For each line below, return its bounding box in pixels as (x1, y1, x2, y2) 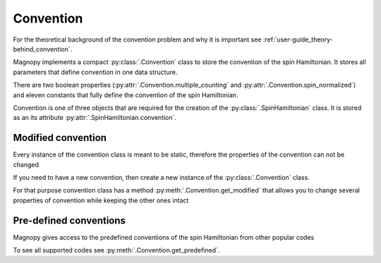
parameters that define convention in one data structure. (13, 68, 178, 76)
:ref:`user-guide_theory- (262, 35, 333, 44)
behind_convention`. (13, 44, 73, 53)
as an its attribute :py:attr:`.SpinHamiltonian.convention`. (13, 114, 176, 122)
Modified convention (13, 132, 107, 144)
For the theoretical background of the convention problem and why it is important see (13, 35, 262, 44)
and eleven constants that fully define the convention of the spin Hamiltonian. (13, 90, 238, 99)
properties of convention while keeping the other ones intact (13, 196, 189, 204)
